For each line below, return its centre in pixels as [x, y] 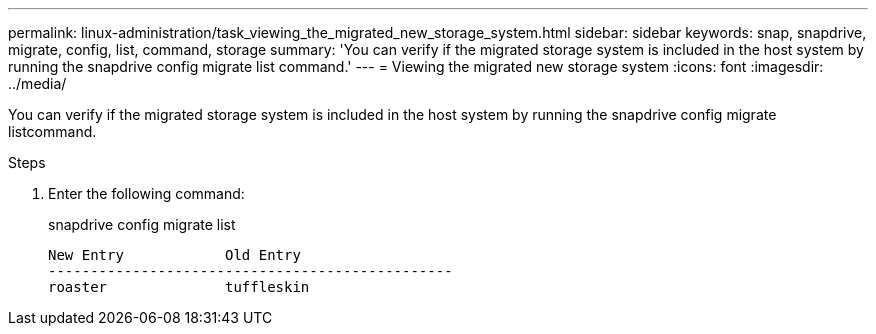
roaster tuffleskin [179, 287]
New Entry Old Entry [174, 255]
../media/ [37, 83]
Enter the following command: [146, 193]
